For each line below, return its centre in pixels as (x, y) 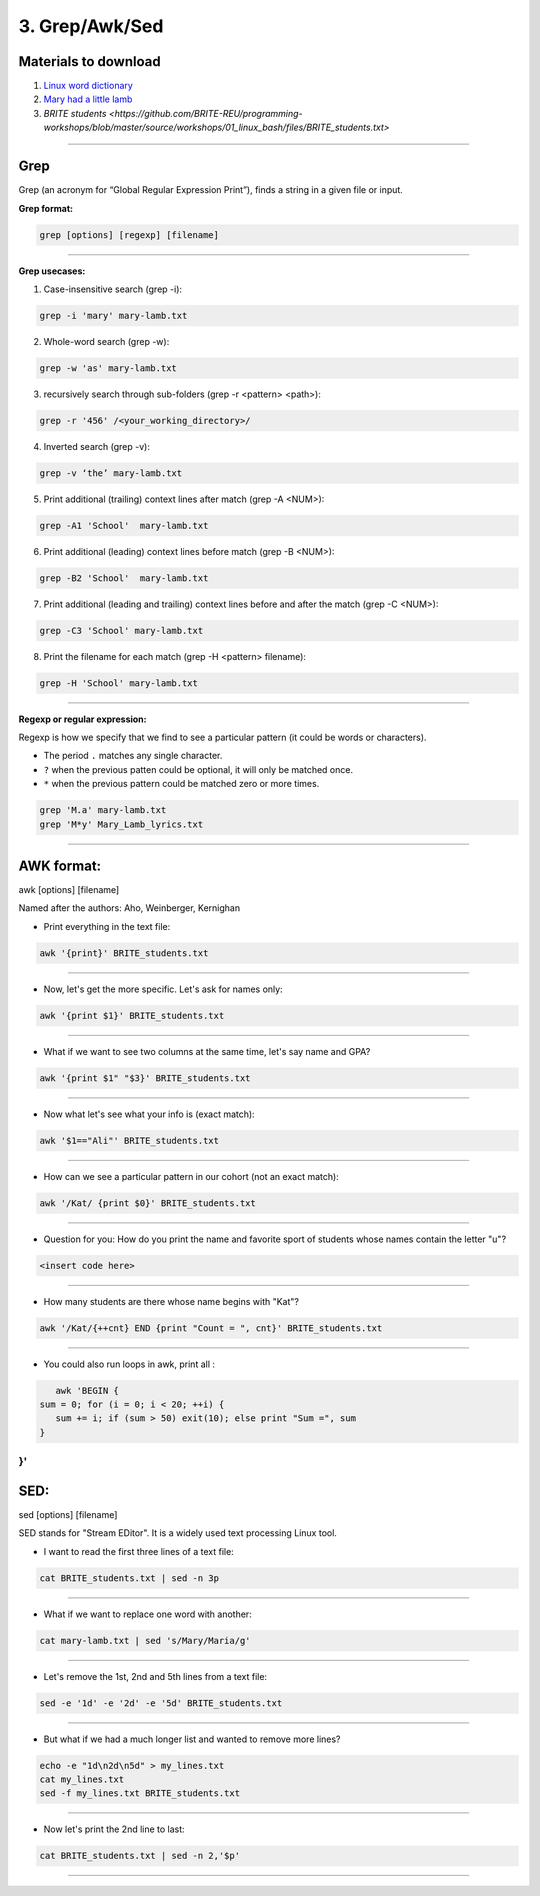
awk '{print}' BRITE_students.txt (124, 953)
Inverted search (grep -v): (96, 446)
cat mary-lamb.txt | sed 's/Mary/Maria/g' (145, 1640)
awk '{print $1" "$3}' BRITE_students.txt (145, 1078)
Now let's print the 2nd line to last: (114, 1829)
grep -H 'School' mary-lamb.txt (119, 683)
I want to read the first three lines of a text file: (138, 1551)
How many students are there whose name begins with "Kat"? (171, 1301)
